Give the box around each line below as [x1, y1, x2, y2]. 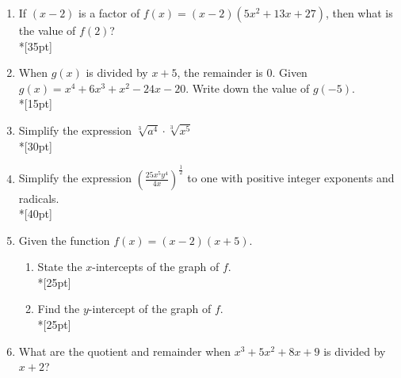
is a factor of [78, 5, 140, 21]
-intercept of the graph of [88, 300, 212, 317]
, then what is [325, 5, 393, 21]
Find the [37, 300, 80, 317]
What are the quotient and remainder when [18, 342, 231, 359]
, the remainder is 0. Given [177, 64, 307, 81]
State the [37, 258, 82, 275]
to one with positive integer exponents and [187, 170, 395, 186]
